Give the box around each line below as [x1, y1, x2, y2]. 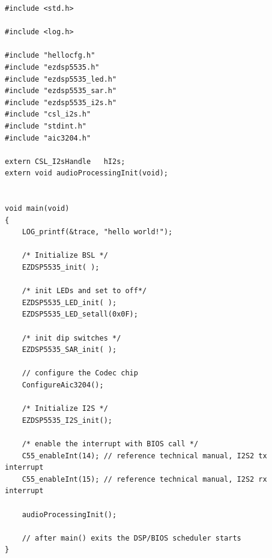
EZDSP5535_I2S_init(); [22, 416, 112, 425]
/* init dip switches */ [22, 333, 121, 342]
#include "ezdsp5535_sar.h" [5, 86, 117, 96]
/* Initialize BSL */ [22, 251, 108, 260]
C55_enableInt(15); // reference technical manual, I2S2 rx [22, 475, 267, 484]
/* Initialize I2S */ [22, 404, 108, 413]
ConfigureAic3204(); [22, 381, 104, 389]
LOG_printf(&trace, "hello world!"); [22, 228, 173, 237]
